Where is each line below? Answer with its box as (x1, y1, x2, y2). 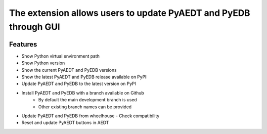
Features (9, 40, 37, 48)
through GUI (9, 21, 60, 32)
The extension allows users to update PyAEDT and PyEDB (9, 7, 251, 18)
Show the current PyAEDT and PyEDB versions (21, 67, 117, 73)
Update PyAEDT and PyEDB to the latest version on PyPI (21, 81, 136, 87)
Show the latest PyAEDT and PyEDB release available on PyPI (21, 74, 147, 80)
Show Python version (21, 60, 65, 66)
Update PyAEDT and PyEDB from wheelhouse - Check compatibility (21, 113, 160, 119)
